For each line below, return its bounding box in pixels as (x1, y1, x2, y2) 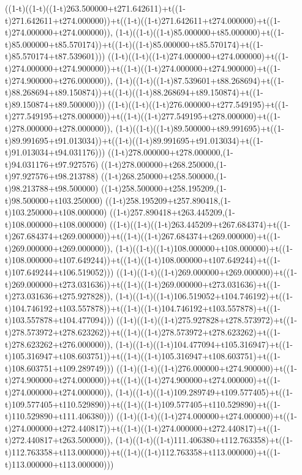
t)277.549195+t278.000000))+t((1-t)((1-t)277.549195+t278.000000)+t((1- (5, 110, 281, 122)
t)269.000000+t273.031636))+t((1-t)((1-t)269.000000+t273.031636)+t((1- (5, 277, 281, 290)
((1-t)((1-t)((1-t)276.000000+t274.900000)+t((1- (116, 361, 297, 374)
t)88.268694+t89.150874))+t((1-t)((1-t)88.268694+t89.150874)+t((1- (5, 86, 263, 99)
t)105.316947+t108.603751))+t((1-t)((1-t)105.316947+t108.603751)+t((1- (5, 350, 281, 362)
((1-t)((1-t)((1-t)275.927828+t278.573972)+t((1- (116, 313, 297, 326)
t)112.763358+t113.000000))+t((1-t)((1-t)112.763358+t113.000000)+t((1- (5, 445, 281, 458)
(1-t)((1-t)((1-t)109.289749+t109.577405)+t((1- (115, 386, 293, 398)
